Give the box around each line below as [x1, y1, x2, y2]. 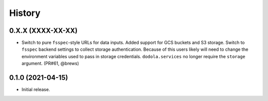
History [9, 7, 41, 18]
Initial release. [21, 87, 50, 93]
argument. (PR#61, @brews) [21, 60, 79, 67]
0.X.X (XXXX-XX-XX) [9, 26, 78, 35]
